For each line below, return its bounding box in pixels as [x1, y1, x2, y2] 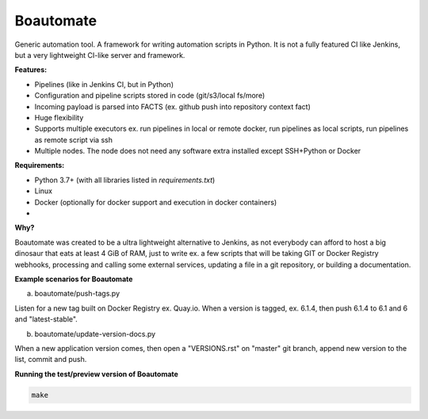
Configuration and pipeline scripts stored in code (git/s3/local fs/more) [34, 91, 266, 101]
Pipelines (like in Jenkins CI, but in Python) [34, 79, 174, 89]
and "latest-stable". [14, 314, 78, 324]
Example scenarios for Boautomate [14, 274, 133, 284]
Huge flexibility [34, 112, 84, 122]
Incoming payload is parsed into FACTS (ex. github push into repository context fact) [34, 101, 311, 111]
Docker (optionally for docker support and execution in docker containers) [34, 197, 277, 207]
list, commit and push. [14, 355, 87, 364]
